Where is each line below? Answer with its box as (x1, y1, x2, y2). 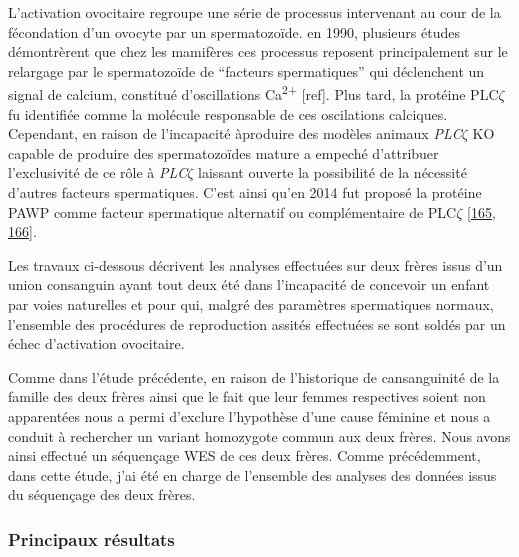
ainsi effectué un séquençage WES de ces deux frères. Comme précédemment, (8, 445, 481, 466)
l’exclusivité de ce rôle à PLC (8, 162, 188, 183)
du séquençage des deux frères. (8, 484, 196, 505)
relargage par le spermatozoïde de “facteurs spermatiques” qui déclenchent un (8, 60, 485, 81)
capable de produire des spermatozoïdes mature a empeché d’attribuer (8, 142, 439, 163)
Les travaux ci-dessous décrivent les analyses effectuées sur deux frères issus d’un (8, 254, 503, 275)
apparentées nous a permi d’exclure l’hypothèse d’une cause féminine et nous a (8, 405, 491, 426)
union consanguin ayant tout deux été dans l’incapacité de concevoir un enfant (8, 274, 490, 295)
